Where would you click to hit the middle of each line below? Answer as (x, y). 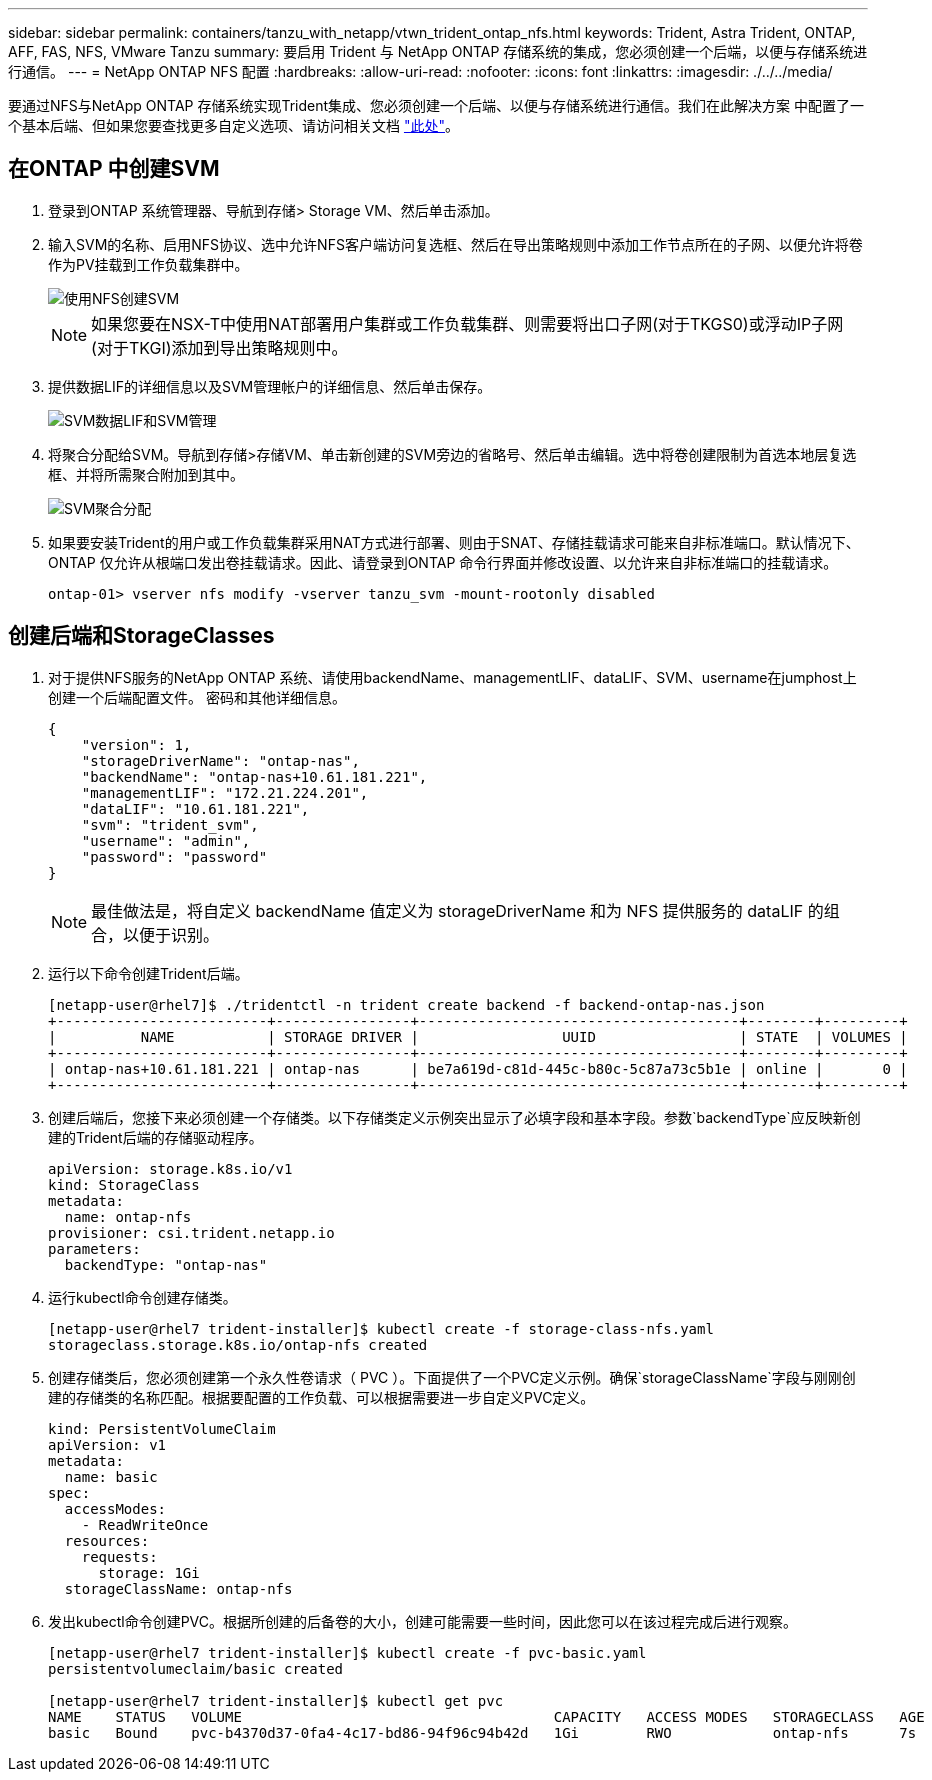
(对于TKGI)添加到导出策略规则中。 (219, 347)
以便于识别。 (171, 934)
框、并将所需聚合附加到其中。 (146, 474)
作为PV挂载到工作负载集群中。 (148, 264)
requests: (119, 1556)
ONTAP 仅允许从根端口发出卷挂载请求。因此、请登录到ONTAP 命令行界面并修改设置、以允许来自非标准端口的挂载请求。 (443, 562)
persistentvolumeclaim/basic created (196, 1668)
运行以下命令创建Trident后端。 (148, 973)
